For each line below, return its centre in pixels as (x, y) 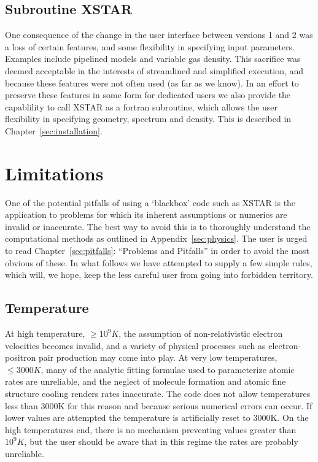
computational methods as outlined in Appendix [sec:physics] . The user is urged (156, 238)
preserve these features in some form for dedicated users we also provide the (148, 95)
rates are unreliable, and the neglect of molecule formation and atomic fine (145, 381)
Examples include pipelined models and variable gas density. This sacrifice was (153, 59)
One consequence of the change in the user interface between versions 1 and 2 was (159, 35)
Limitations (54, 173)
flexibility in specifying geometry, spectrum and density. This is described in (148, 119)
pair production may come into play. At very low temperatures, (158, 357)
